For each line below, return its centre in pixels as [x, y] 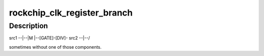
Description [29, 26]
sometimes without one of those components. [55, 47]
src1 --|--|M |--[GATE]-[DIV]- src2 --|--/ [49, 38]
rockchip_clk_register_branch [71, 13]
